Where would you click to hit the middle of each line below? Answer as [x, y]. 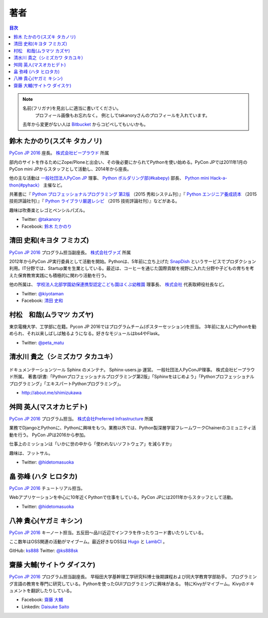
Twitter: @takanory [41, 219]
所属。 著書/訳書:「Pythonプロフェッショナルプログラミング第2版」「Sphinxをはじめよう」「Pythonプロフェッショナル [134, 377]
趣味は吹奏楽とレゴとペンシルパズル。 [48, 210]
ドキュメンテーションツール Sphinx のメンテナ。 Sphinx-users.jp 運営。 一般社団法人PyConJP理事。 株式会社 [121, 370]
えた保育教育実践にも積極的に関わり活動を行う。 [59, 275]
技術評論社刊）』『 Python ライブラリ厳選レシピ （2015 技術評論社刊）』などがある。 [94, 201]
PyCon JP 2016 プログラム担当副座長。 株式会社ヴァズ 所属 [70, 252]
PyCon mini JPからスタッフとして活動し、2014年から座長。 [70, 169]
